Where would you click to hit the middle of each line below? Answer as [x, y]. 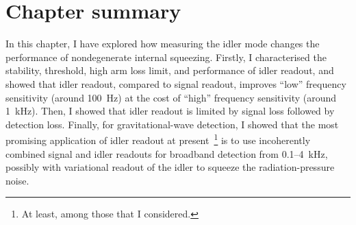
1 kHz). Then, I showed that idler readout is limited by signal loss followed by [170, 111]
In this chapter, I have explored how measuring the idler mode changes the [163, 44]
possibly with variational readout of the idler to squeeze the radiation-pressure [170, 167]
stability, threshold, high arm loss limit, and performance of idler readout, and [170, 70]
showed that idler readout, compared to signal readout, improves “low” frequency [176, 83]
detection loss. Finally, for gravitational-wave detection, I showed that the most [172, 124]
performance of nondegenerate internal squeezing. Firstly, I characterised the [166, 57]
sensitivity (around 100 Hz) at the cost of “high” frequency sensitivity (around [171, 97]
